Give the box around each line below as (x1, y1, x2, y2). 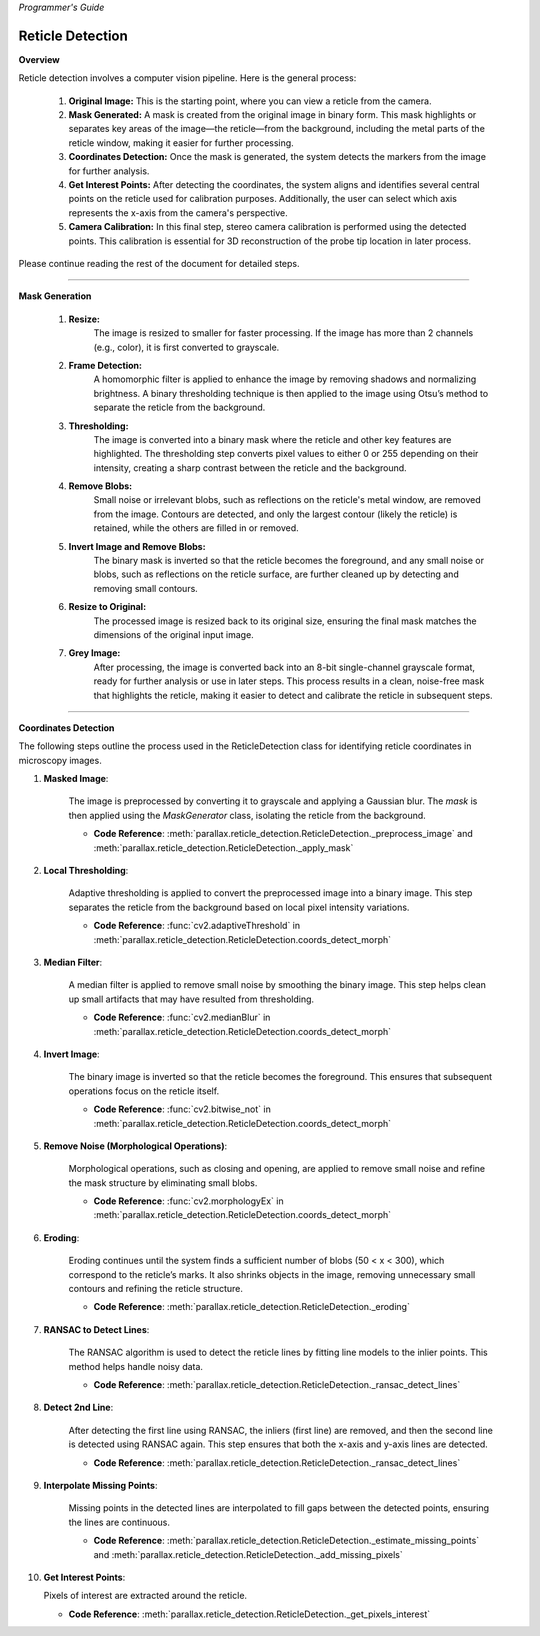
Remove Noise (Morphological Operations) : (43, 1140, 228, 1152)
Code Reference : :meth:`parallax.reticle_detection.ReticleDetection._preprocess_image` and (93, 828, 474, 840)
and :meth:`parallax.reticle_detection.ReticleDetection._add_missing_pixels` (93, 1548, 404, 1560)
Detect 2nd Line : (43, 1401, 114, 1414)
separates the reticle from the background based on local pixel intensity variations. (68, 901, 410, 913)
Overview (18, 53, 60, 65)
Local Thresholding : (43, 865, 129, 877)
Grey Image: (68, 647, 121, 659)
